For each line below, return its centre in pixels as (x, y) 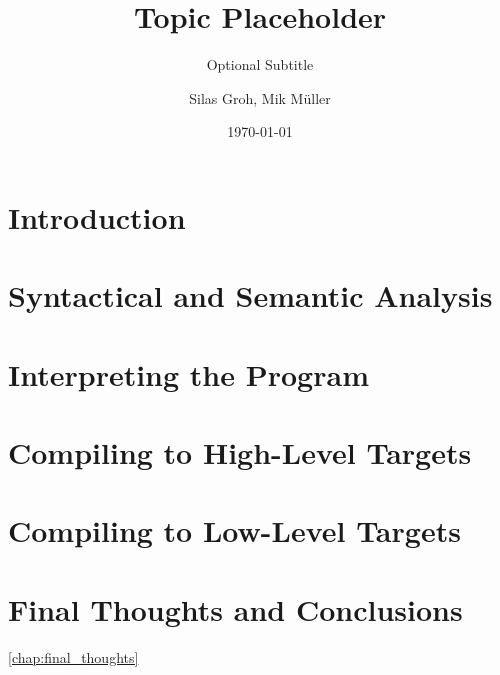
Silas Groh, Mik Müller (260, 97)
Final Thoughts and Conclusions (235, 608)
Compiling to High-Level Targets (240, 452)
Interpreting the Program (188, 373)
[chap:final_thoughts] (73, 656)
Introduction (97, 216)
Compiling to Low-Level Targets (234, 530)
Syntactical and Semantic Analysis (250, 295)
